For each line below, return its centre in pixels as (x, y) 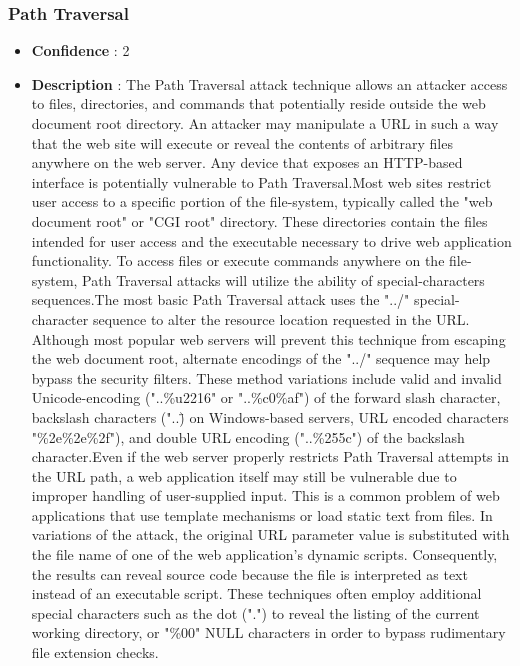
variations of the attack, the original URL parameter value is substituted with (270, 534)
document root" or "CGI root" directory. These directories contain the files (259, 220)
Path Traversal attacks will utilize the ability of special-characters (283, 279)
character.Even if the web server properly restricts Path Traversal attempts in (270, 456)
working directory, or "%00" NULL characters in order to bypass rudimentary (268, 632)
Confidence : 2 (80, 50)
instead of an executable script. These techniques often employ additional (256, 593)
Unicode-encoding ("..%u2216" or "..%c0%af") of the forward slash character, (266, 397)
